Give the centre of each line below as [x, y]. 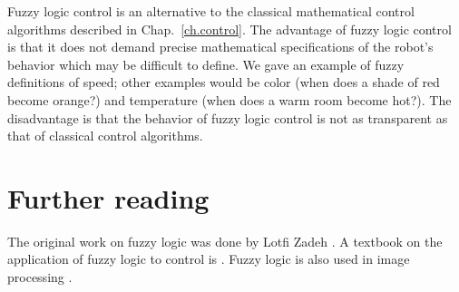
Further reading [108, 197]
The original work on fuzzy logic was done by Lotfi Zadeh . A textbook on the [225, 241]
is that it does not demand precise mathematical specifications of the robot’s [220, 47]
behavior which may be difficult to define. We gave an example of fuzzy [206, 64]
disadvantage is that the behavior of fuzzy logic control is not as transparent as [228, 117]
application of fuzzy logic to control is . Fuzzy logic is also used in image [209, 259]
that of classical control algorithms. [105, 136]
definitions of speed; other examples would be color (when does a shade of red [224, 82]
